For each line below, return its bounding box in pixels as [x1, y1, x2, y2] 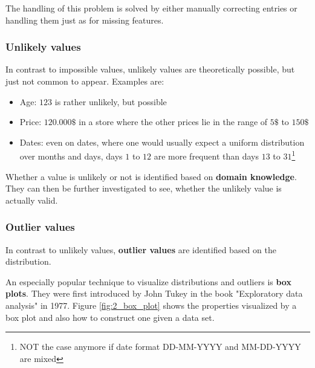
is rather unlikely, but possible [54, 95, 167, 108]
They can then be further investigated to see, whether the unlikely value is [5, 182, 282, 195]
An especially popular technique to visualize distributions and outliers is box [5, 275, 291, 288]
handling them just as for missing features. [5, 13, 164, 26]
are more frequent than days [154, 150, 259, 163]
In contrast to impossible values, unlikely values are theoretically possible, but [5, 63, 295, 76]
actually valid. [5, 193, 58, 206]
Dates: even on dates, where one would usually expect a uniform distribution [19, 135, 305, 148]
